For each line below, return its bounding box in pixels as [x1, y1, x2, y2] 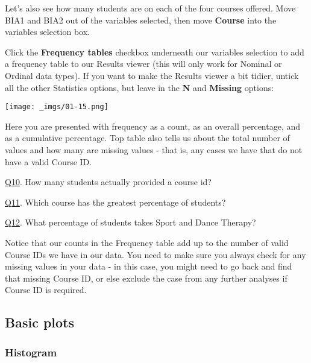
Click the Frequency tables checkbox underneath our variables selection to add [5, 45, 304, 58]
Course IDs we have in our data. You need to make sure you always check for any [5, 248, 306, 260]
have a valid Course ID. [5, 155, 92, 168]
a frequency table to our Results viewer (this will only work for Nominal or [5, 57, 282, 70]
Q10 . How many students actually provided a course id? [5, 175, 212, 188]
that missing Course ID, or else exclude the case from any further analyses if [5, 271, 287, 284]
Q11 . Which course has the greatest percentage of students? [5, 195, 226, 208]
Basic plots [5, 313, 75, 332]
